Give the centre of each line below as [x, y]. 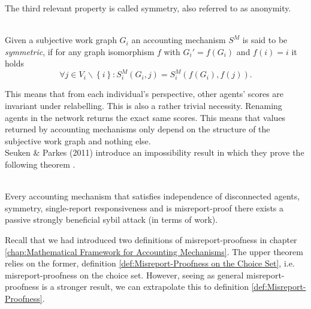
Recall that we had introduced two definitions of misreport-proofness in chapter [151, 240]
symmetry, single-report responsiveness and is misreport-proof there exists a [144, 207]
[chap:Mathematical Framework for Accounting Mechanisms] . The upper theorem [154, 251]
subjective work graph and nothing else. [78, 140]
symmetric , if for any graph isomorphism [80, 51]
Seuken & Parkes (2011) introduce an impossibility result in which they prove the [155, 152]
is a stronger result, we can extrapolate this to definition [145, 287]
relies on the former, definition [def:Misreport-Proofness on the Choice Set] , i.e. [150, 263]
